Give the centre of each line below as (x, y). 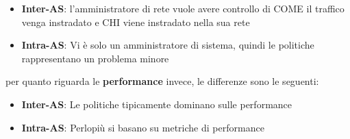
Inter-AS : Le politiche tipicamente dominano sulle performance (157, 104)
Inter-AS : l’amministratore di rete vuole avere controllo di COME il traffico (183, 8)
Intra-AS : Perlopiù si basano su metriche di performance (143, 127)
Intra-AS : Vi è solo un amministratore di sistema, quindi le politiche (168, 45)
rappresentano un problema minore (95, 58)
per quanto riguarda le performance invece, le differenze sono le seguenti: (162, 81)
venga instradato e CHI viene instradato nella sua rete (136, 22)
